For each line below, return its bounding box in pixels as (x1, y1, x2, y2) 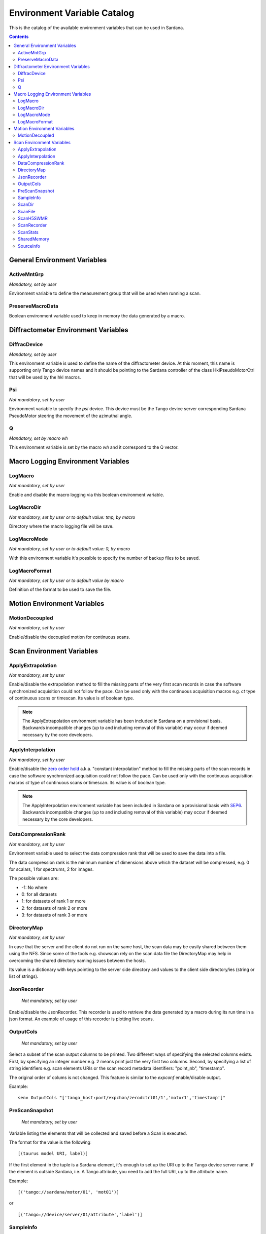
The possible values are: (9, 875, 59, 881)
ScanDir (18, 201, 34, 207)
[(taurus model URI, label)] (18, 1151, 88, 1157)
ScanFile (18, 208, 35, 214)
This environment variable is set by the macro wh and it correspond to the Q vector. (9, 444, 179, 450)
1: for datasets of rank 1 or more (21, 898, 86, 904)
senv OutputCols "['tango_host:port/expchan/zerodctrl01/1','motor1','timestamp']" (18, 1095, 226, 1101)
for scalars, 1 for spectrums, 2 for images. (9, 866, 94, 872)
